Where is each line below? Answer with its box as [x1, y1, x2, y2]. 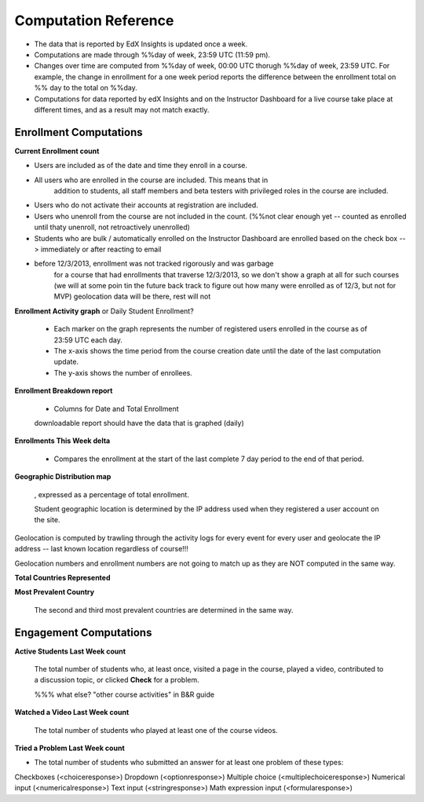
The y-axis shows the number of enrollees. [53, 368, 192, 377]
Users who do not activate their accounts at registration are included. [34, 200, 258, 210]
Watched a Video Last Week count [14, 708, 130, 717]
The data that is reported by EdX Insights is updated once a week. [34, 39, 247, 49]
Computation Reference [14, 12, 174, 29]
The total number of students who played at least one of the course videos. [34, 725, 278, 734]
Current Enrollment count [14, 146, 100, 156]
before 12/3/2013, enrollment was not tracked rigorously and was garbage [34, 259, 274, 269]
